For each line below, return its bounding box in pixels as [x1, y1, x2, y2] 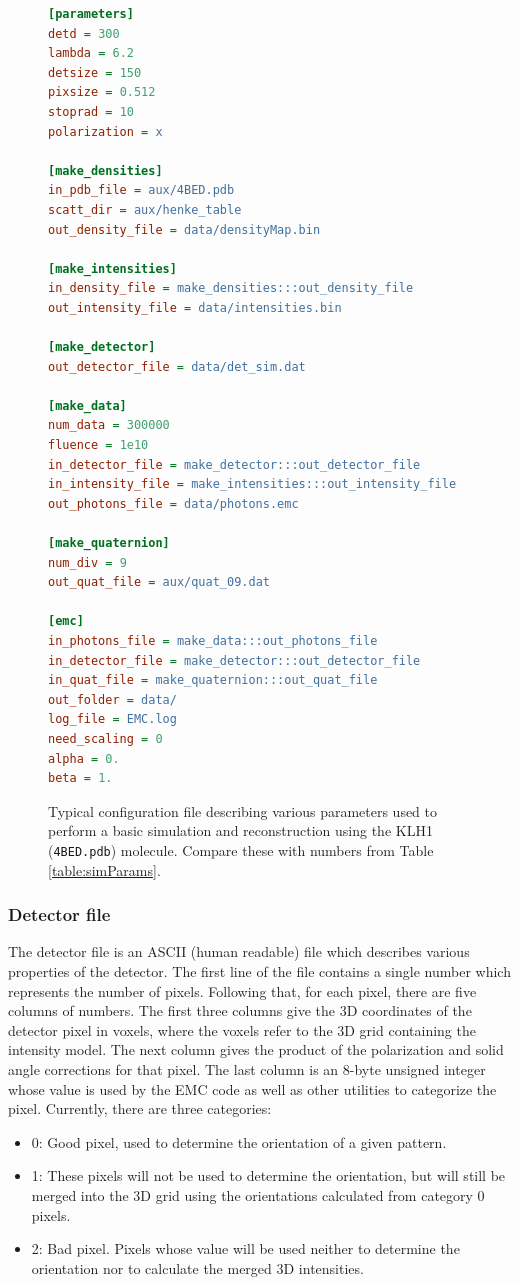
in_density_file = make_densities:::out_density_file [48, 281, 414, 296]
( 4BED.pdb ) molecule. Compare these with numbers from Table [48, 839, 434, 860]
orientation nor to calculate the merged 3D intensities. [31, 1257, 364, 1278]
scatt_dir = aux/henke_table [48, 202, 242, 217]
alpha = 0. [48, 751, 120, 766]
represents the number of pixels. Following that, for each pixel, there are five [8, 980, 477, 1001]
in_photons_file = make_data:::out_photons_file [48, 634, 378, 648]
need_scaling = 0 [48, 731, 163, 746]
